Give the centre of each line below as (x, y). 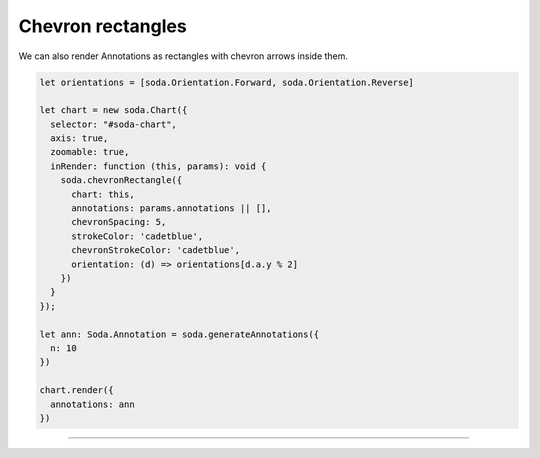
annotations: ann (92, 404)
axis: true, (79, 138)
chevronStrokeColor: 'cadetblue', (155, 250)
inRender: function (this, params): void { (158, 166)
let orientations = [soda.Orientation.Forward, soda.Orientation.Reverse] (227, 82)
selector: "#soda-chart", (113, 124)
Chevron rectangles (102, 26)
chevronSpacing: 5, (119, 222)
